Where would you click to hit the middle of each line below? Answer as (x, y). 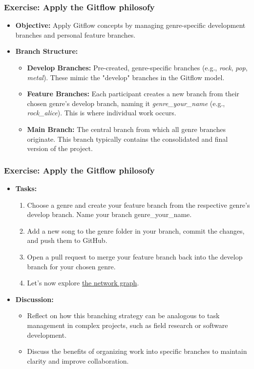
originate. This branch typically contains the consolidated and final (127, 139)
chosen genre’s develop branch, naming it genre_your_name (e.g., (126, 103)
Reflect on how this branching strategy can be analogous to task (123, 315)
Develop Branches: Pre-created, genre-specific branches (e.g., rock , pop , (137, 67)
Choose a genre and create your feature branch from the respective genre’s (138, 205)
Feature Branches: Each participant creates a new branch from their (133, 94)
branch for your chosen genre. (71, 266)
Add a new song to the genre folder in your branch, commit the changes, (136, 230)
